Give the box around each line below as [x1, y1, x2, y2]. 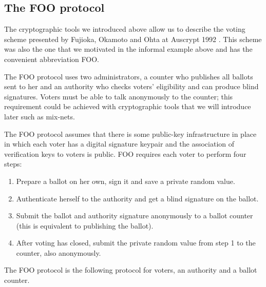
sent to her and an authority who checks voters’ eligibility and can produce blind [4, 81, 259, 92]
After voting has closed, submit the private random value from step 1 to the [16, 237, 256, 248]
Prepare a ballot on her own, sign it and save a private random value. [16, 175, 235, 186]
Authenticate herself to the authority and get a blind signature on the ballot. [16, 193, 259, 203]
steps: [4, 158, 22, 169]
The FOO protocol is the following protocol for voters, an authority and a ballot [4, 264, 257, 275]
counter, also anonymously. [16, 247, 101, 258]
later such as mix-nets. [4, 111, 75, 121]
